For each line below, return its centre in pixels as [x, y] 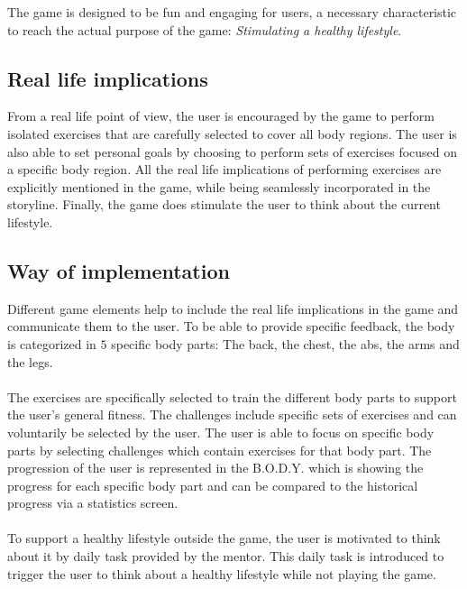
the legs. [30, 361]
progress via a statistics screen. [93, 503]
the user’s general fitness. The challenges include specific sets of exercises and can [232, 414]
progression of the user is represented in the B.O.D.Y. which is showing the [215, 468]
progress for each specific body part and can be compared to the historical [213, 485]
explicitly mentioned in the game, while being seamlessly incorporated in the [219, 186]
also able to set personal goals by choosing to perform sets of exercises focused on [233, 151]
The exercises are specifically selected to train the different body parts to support [232, 396]
